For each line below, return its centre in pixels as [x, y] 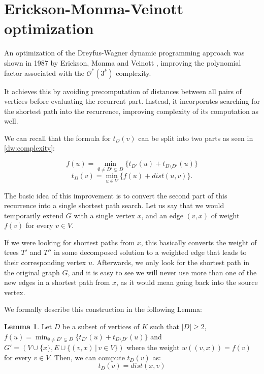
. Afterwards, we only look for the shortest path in [171, 262]
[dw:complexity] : [29, 148]
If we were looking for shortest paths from [70, 242]
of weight [225, 215]
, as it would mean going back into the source [187, 282]
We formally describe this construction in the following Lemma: [103, 309]
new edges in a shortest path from [57, 282]
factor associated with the [44, 73]
